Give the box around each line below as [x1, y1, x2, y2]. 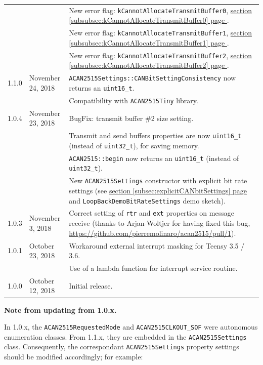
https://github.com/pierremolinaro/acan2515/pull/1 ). [69, 227, 236, 238]
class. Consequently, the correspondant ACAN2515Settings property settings [4, 341, 239, 352]
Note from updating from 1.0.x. [4, 304, 117, 315]
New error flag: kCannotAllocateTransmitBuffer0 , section [69, 5, 252, 15]
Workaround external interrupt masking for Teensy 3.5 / [69, 240, 245, 251]
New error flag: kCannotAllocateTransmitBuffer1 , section [69, 27, 252, 38]
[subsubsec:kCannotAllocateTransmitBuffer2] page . [69, 60, 229, 70]
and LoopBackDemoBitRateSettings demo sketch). [69, 195, 226, 206]
